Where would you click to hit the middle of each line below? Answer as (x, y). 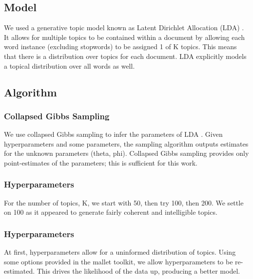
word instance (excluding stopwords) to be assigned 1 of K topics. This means (120, 46)
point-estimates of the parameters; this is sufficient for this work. (101, 162)
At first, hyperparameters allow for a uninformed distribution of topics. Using (120, 252)
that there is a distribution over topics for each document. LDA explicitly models (125, 56)
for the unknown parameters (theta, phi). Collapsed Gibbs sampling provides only (126, 153)
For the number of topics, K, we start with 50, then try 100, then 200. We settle (124, 202)
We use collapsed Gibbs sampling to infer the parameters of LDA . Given (113, 134)
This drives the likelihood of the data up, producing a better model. (138, 271)
